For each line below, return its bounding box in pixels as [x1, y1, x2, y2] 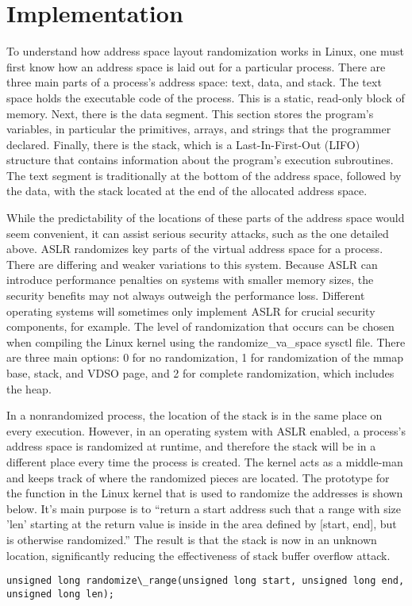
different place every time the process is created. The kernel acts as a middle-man [6, 453, 403, 470]
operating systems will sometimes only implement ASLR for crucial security [6, 302, 375, 319]
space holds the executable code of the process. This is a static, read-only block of [6, 89, 405, 105]
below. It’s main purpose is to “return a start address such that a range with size [6, 500, 402, 516]
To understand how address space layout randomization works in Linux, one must [6, 43, 404, 59]
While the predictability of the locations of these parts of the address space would [6, 209, 405, 226]
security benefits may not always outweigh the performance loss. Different [6, 287, 365, 304]
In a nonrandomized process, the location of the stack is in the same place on [6, 407, 383, 424]
